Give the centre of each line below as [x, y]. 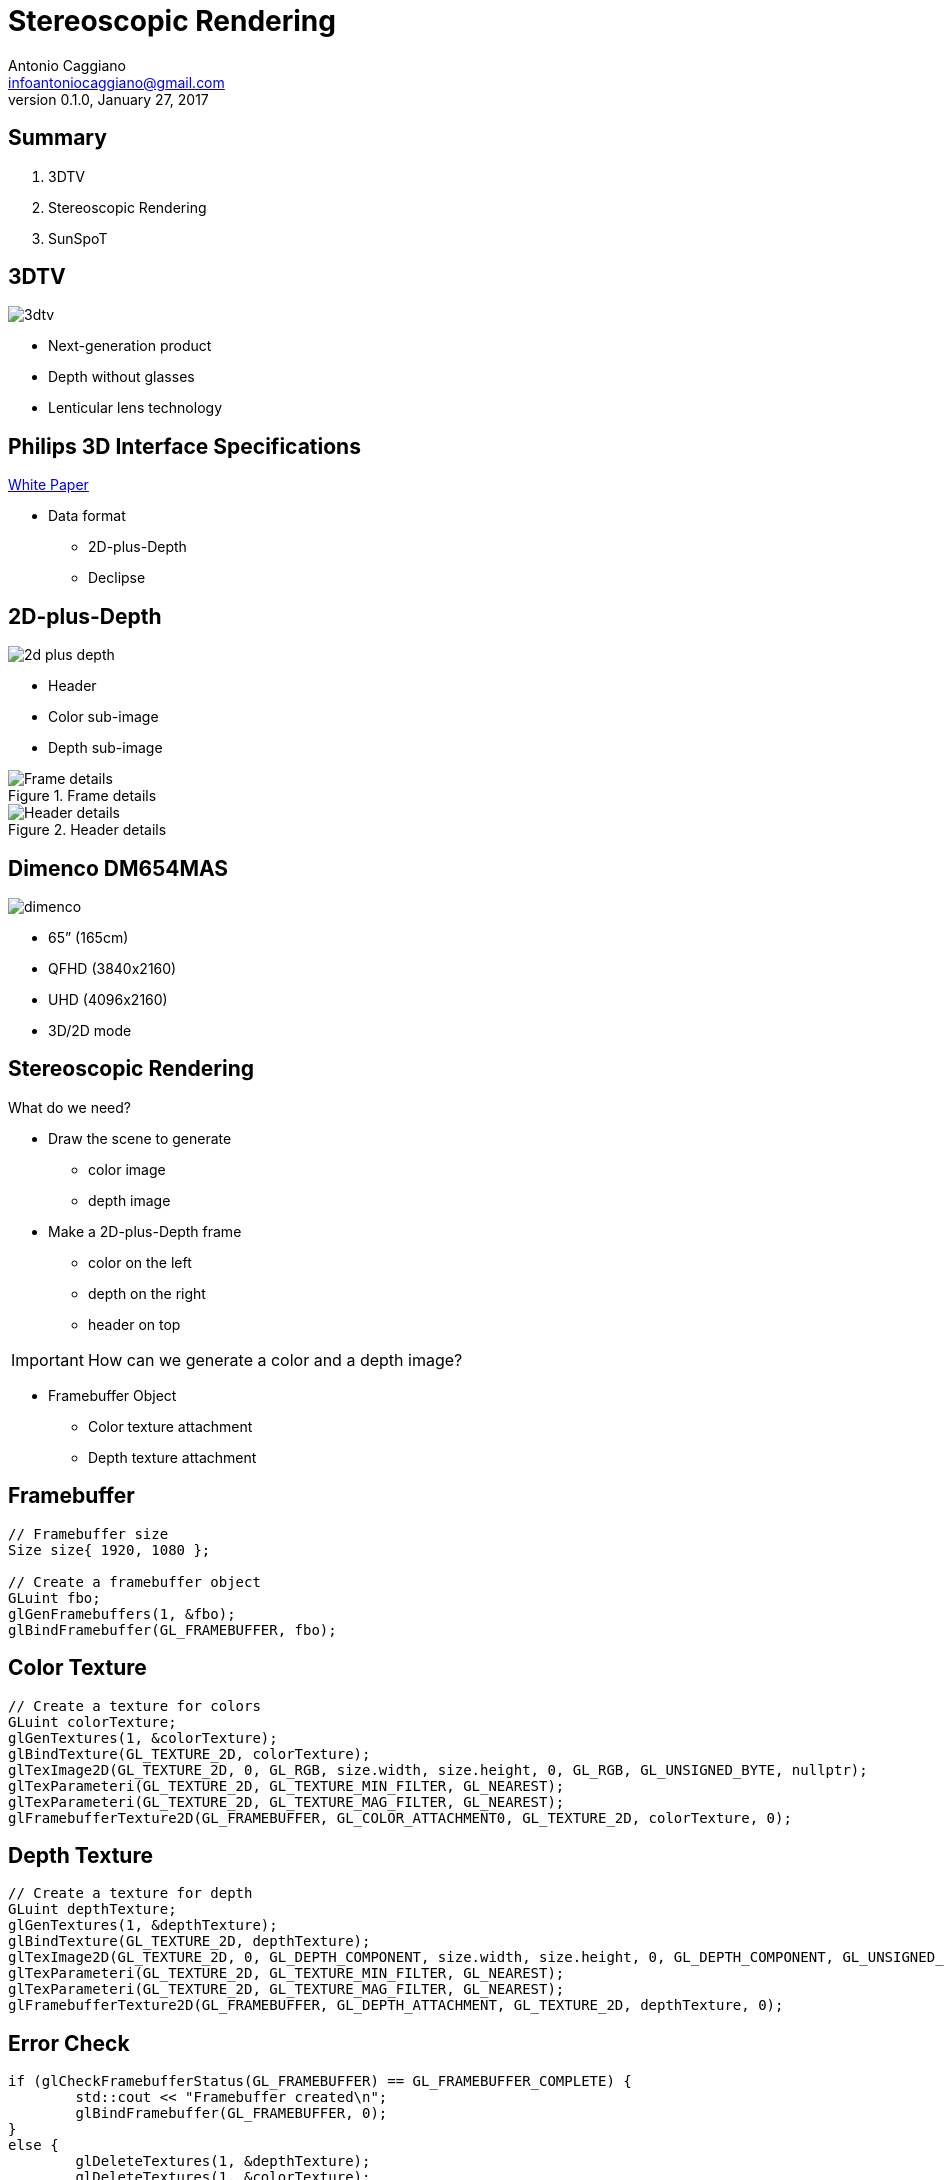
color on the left [140, 1262]
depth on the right [147, 1293]
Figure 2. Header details [87, 830]
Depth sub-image [105, 748]
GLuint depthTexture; [92, 1909]
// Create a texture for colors [134, 1705]
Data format [87, 516]
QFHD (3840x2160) [112, 968]
